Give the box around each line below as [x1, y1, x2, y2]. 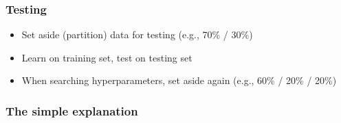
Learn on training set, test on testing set [21, 50, 192, 64]
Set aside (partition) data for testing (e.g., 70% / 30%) [21, 27, 253, 42]
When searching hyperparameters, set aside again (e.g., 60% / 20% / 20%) [21, 73, 337, 87]
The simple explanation [5, 102, 138, 119]
